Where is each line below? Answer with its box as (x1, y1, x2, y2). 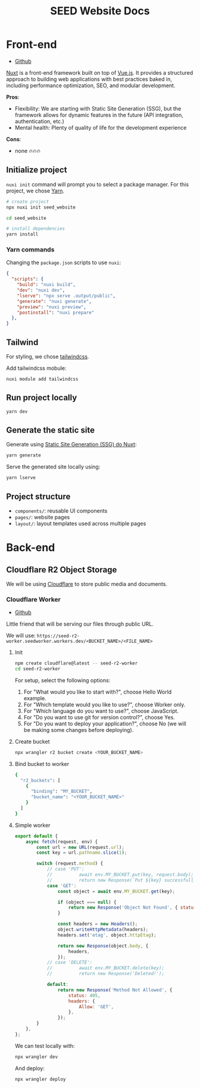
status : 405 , (68, 992, 101, 998)
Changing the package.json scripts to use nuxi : (6, 259, 121, 266)
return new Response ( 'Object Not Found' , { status (68, 905, 196, 911)
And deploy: (14, 1065, 45, 1072)
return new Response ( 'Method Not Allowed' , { (57, 987, 173, 993)
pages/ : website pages (14, 513, 70, 520)
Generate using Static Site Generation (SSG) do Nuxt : (6, 441, 137, 448)
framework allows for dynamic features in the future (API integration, (14, 111, 183, 118)
